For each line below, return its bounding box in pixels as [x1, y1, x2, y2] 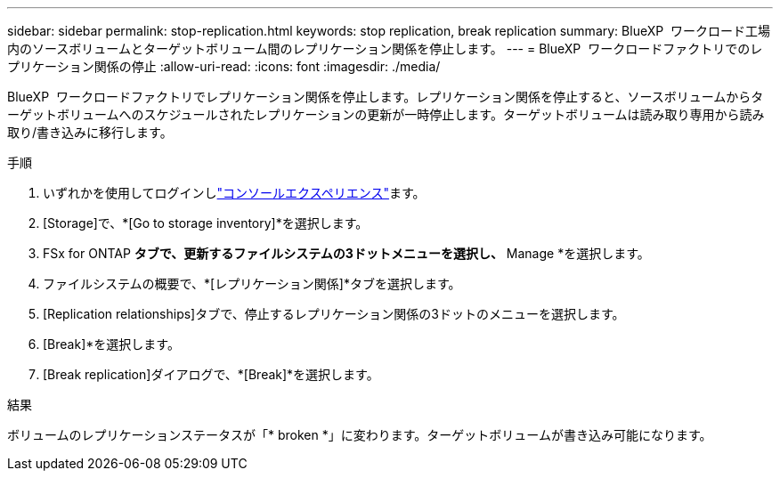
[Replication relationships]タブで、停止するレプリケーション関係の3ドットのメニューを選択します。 [43, 306, 625, 321]
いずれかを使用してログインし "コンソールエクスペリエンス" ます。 [43, 185, 426, 200]
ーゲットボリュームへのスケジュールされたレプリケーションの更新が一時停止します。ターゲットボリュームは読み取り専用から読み [7, 107, 765, 122]
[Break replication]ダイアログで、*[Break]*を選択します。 [43, 367, 379, 382]
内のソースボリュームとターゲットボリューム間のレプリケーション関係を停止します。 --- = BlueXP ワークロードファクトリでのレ [7, 41, 763, 56]
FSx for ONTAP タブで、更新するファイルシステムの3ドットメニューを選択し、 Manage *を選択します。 [43, 246, 650, 261]
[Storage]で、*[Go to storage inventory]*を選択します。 [43, 215, 369, 231]
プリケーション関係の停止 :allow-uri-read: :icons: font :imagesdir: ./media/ [7, 59, 441, 74]
